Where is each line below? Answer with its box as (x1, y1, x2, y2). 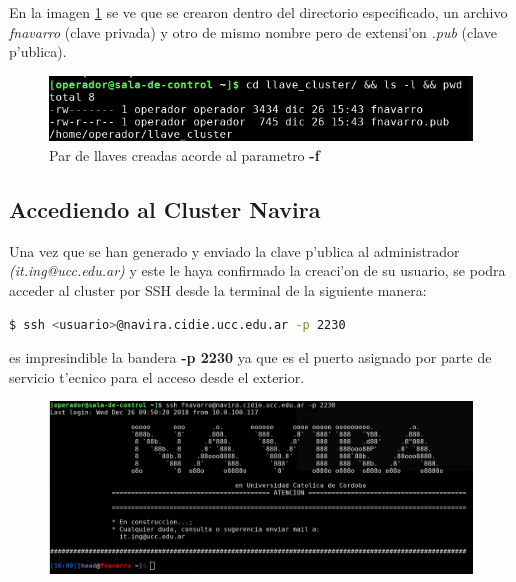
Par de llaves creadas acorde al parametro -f (49, 145, 320, 165)
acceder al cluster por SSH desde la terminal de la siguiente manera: (9, 279, 427, 300)
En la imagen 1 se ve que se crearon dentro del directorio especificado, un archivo (9, 2, 508, 22)
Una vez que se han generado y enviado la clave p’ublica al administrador (9, 240, 460, 261)
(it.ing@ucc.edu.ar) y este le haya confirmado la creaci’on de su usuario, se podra (9, 260, 506, 281)
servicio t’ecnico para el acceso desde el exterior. (9, 366, 305, 387)
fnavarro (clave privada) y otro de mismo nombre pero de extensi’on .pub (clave (9, 21, 497, 42)
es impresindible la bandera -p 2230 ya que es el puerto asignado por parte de (9, 347, 492, 368)
